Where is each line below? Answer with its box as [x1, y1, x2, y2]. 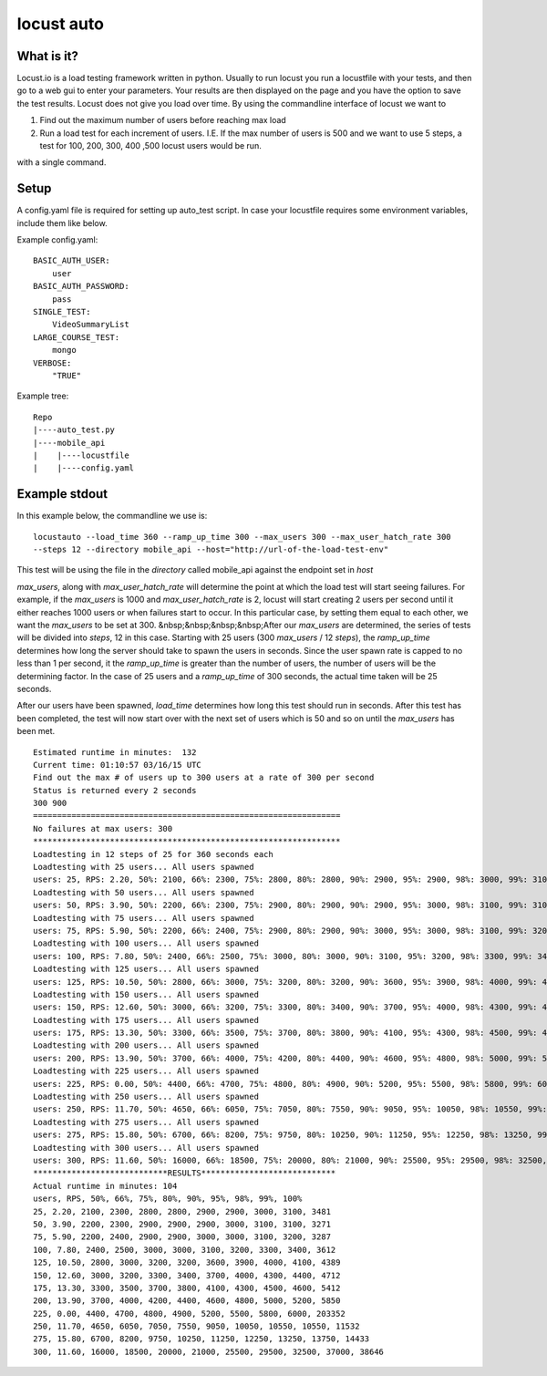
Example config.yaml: [16, 234, 98, 245]
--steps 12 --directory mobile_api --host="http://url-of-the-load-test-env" [33, 544, 389, 555]
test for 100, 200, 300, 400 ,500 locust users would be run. [39, 140, 262, 151]
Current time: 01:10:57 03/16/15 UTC [33, 760, 202, 770]
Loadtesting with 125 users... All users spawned [33, 964, 260, 975]
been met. [16, 726, 56, 737]
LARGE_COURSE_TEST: [33, 332, 120, 342]
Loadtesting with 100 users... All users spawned [33, 938, 260, 948]
